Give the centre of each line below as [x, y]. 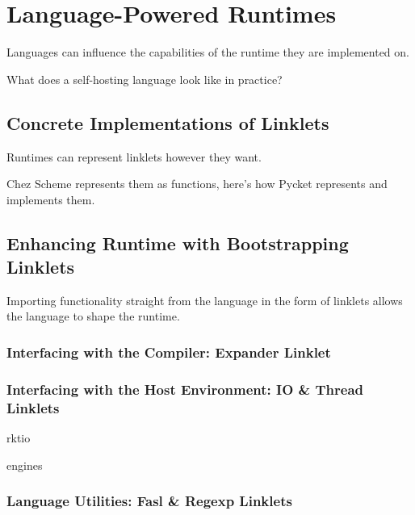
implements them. [51, 199]
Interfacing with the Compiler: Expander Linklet [169, 352]
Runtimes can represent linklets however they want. [134, 156]
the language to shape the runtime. [93, 316]
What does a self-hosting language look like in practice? [145, 79]
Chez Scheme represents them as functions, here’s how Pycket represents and [197, 184]
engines [25, 465]
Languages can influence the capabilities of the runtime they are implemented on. [208, 52]
